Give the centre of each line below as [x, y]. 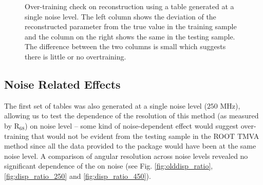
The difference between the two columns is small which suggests [125, 46]
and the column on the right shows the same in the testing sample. [130, 36]
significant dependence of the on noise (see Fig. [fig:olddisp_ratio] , [109, 166]
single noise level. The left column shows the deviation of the [120, 16]
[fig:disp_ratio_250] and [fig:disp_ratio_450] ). [78, 176]
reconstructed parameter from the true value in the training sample [131, 26]
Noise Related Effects [62, 84]
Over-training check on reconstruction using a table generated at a [129, 6]
